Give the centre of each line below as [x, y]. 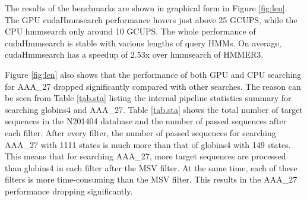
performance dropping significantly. [69, 191]
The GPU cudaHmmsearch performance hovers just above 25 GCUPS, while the [151, 19]
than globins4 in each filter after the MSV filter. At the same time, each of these [151, 167]
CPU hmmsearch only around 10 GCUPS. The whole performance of [130, 31]
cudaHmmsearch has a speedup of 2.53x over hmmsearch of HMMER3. [134, 54]
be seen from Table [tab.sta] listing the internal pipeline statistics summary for [148, 98]
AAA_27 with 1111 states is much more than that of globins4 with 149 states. [148, 144]
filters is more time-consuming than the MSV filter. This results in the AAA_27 [151, 179]
